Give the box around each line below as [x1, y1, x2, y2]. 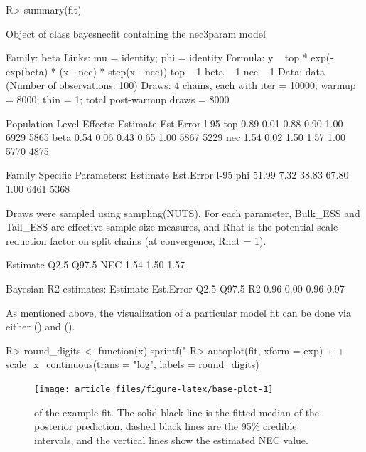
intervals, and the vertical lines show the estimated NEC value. [34, 432, 308, 447]
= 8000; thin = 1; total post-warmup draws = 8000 [6, 91, 230, 106]
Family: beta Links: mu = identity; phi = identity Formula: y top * [6, 50, 308, 65]
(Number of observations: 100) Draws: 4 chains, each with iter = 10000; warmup [6, 78, 356, 93]
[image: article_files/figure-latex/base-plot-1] [34, 384, 274, 394]
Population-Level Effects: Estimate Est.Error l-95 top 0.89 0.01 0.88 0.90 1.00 [6, 115, 343, 130]
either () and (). [6, 319, 75, 334]
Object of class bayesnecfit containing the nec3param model [6, 26, 266, 41]
